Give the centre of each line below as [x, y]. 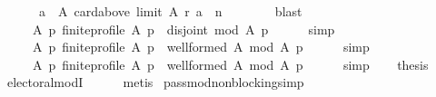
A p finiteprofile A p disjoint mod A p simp [183, 29]
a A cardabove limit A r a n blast [170, 11]
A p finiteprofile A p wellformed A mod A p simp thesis [230, 64]
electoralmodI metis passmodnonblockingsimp [155, 82]
